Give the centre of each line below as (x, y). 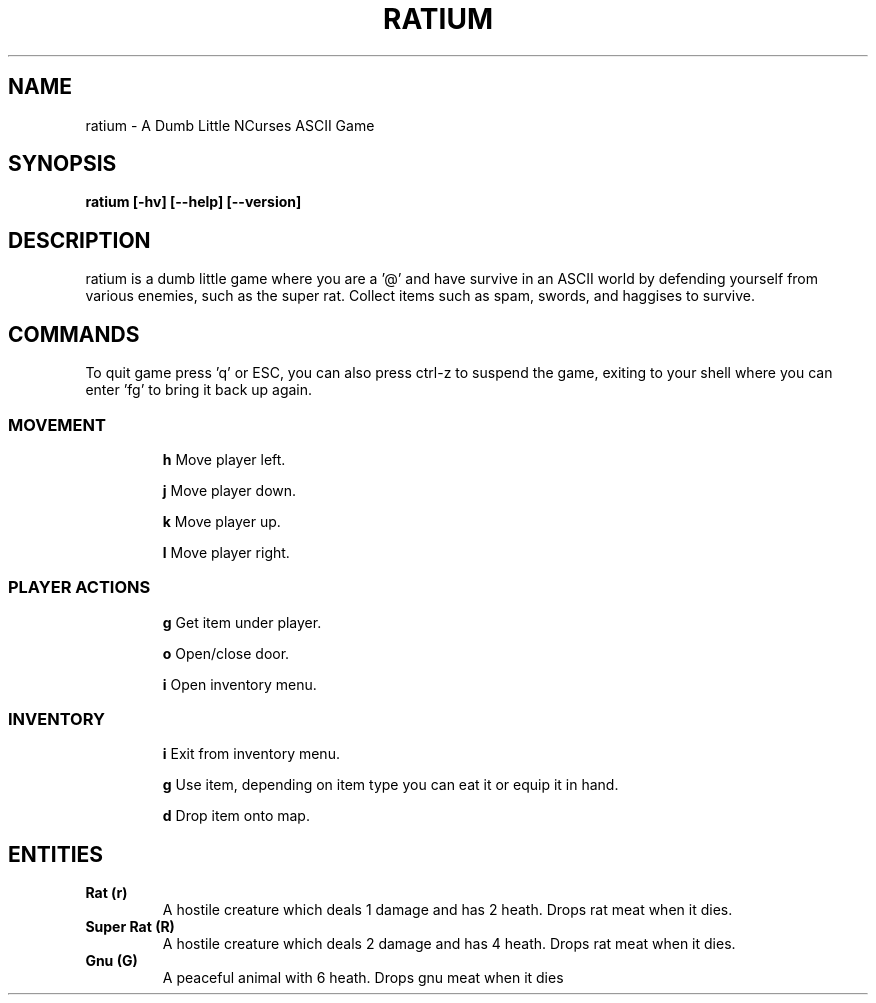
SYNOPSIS (62, 164)
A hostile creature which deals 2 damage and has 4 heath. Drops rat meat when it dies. (449, 944)
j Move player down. (229, 490)
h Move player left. (224, 459)
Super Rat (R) (130, 927)
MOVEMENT (57, 424)
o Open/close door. (226, 653)
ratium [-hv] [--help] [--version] (193, 202)
